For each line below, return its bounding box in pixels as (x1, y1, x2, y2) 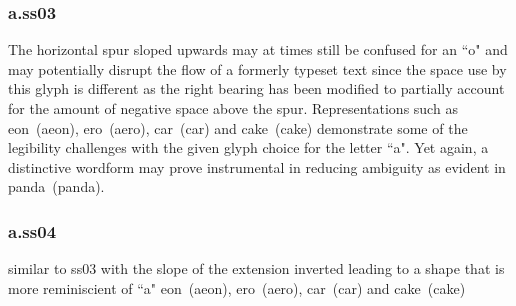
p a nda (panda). (8, 176, 105, 197)
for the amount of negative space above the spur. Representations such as (8, 98, 458, 118)
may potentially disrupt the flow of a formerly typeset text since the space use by (8, 58, 507, 79)
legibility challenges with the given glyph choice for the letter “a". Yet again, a (8, 137, 489, 158)
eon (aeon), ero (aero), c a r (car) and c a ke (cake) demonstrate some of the (8, 117, 468, 138)
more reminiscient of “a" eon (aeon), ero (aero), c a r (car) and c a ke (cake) (8, 277, 466, 298)
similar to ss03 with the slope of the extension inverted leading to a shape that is (8, 258, 505, 279)
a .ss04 (8, 218, 57, 243)
